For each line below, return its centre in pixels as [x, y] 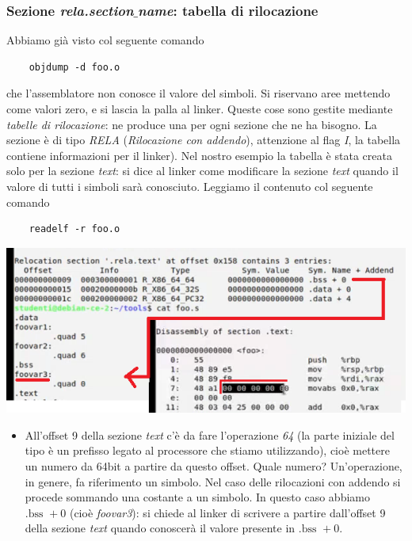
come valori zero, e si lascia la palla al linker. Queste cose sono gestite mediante [200, 109]
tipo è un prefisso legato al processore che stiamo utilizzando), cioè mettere [207, 450]
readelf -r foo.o [74, 229]
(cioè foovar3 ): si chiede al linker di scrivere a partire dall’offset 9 [227, 512]
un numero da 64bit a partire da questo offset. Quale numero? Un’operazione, [214, 466]
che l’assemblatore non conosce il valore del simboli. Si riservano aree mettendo [198, 93]
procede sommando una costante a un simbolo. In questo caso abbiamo [197, 497]
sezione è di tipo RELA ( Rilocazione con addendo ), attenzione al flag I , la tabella [204, 140]
